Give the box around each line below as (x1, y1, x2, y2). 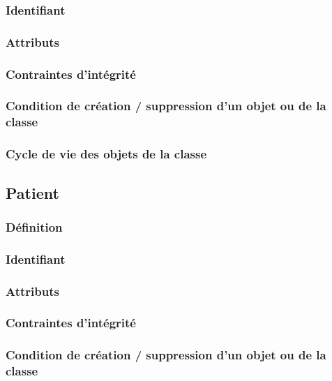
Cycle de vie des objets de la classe (6, 145, 207, 163)
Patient (6, 181, 59, 203)
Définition (6, 218, 63, 235)
